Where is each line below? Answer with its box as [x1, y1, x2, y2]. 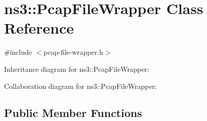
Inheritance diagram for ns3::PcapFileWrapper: [4, 63, 150, 74]
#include [4, 47, 32, 57]
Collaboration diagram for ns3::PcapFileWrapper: [4, 80, 157, 91]
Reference [4, 18, 74, 38]
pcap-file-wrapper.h [43, 47, 103, 57]
